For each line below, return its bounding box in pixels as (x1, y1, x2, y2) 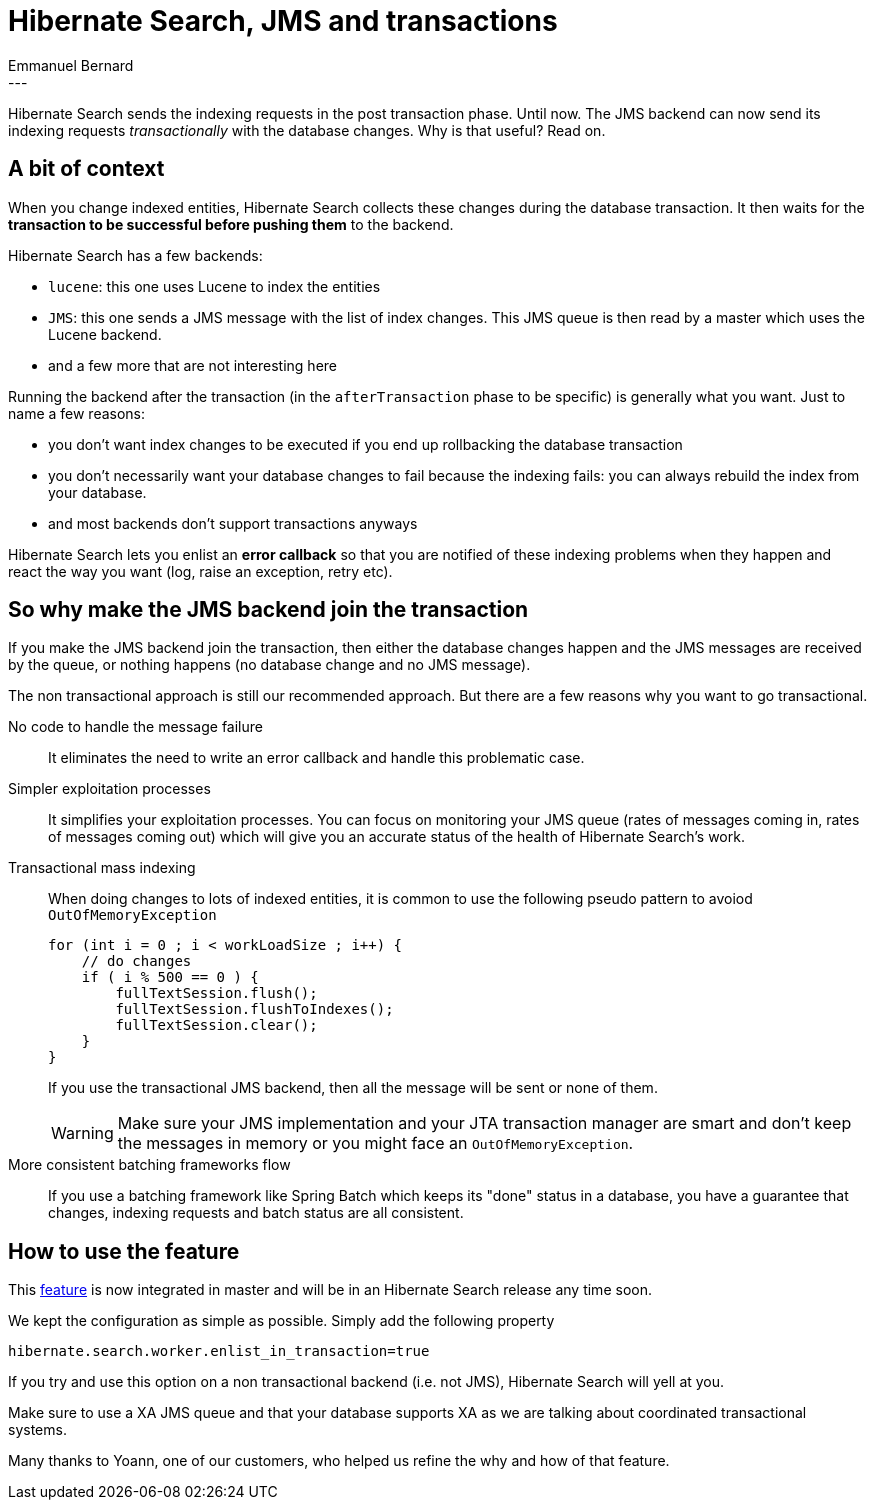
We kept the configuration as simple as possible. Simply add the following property (8, 1312, 555, 1330)
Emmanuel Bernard (8, 56, 134, 74)
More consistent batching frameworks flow (8, 1156, 291, 1174)
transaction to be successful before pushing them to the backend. (8, 215, 454, 233)
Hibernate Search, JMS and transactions (8, 4, 558, 38)
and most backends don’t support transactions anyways (48, 514, 418, 532)
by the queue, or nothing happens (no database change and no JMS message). (8, 656, 531, 674)
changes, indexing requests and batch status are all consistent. (48, 1204, 464, 1222)
